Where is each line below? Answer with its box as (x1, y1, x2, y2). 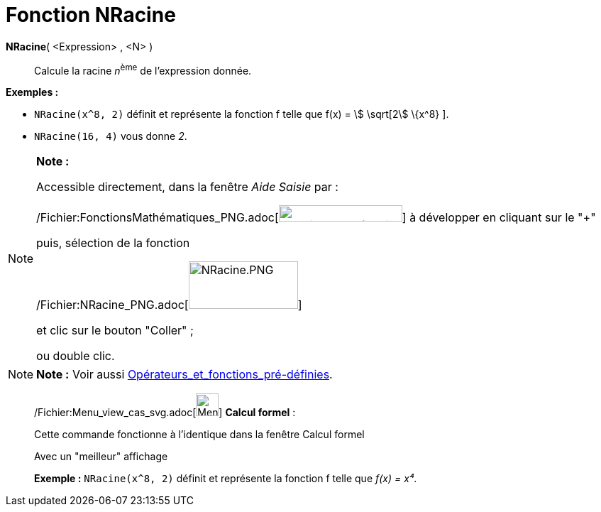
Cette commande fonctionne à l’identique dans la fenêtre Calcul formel (34, 428, 365, 441)
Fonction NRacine (6, 3, 176, 27)
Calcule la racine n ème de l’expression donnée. (34, 62, 252, 77)
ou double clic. (36, 349, 115, 364)
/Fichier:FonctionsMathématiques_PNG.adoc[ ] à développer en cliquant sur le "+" (36, 210, 596, 225)
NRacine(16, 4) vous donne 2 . (34, 130, 187, 143)
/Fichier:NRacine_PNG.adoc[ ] (36, 298, 302, 312)
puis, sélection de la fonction (36, 236, 190, 251)
